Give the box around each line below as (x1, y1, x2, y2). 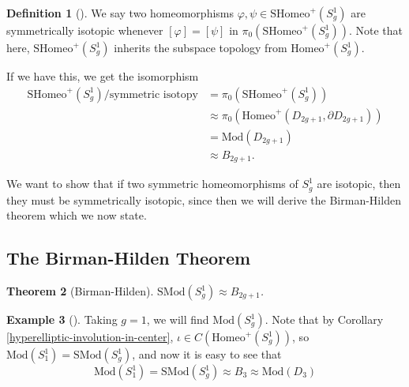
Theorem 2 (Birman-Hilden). (6, 283, 154, 299)
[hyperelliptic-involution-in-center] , (6, 329, 174, 345)
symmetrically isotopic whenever (6, 22, 163, 38)
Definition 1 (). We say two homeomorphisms (6, 5, 235, 21)
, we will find (146, 311, 209, 328)
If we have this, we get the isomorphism (6, 68, 199, 84)
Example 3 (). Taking (6, 311, 118, 328)
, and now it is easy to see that (132, 346, 282, 363)
